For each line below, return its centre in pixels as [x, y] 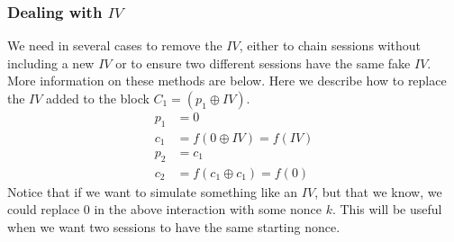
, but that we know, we [378, 191]
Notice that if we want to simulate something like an [153, 191]
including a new [51, 63]
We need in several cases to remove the [115, 45]
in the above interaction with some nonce [208, 209]
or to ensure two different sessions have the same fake [263, 63]
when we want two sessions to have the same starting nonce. [174, 226]
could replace [44, 209]
